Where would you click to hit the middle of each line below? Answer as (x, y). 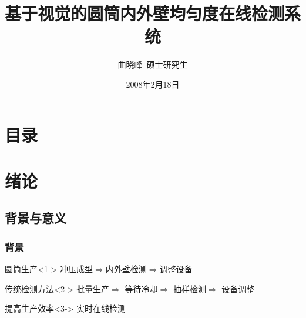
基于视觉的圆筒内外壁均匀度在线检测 (145, 13)
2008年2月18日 (153, 84)
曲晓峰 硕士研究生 (153, 64)
